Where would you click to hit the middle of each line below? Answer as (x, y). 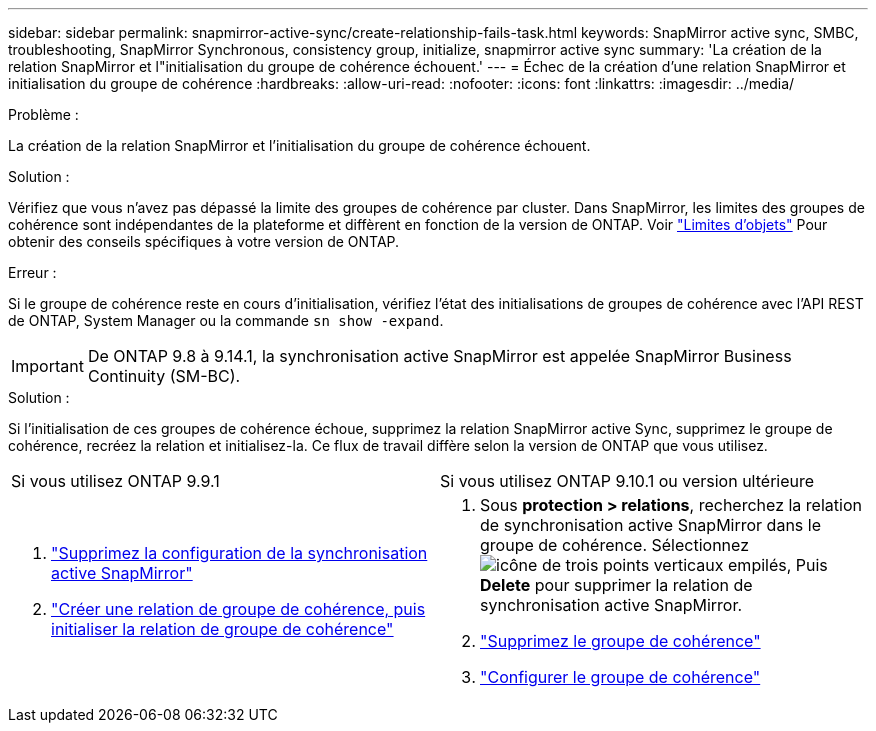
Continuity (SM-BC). (164, 376)
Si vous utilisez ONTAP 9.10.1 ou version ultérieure (627, 481)
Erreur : (32, 272)
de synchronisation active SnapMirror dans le (650, 525)
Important (47, 366)
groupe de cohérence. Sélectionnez (614, 545)
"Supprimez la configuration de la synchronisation (239, 553)
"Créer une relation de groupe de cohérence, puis (238, 609)
